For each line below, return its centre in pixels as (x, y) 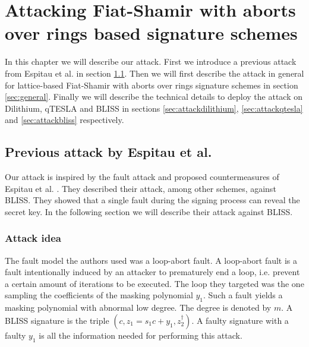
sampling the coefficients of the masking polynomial (99, 295)
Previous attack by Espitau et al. (108, 152)
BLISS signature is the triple (57, 320)
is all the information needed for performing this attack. (141, 335)
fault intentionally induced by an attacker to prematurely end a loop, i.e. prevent (152, 272)
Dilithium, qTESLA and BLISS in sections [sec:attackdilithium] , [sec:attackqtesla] (154, 108)
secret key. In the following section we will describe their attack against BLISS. (149, 211)
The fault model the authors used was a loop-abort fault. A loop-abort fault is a (151, 260)
